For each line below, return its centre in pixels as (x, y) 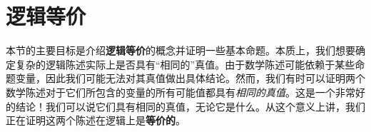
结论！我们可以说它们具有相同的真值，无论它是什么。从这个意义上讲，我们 (190, 106)
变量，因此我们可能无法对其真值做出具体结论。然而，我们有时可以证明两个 (190, 78)
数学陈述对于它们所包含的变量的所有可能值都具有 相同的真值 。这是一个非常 (181, 92)
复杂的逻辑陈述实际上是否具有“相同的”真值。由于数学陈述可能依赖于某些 (185, 64)
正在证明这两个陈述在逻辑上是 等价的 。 (96, 120)
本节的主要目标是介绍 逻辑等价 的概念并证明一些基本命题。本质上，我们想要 (181, 50)
